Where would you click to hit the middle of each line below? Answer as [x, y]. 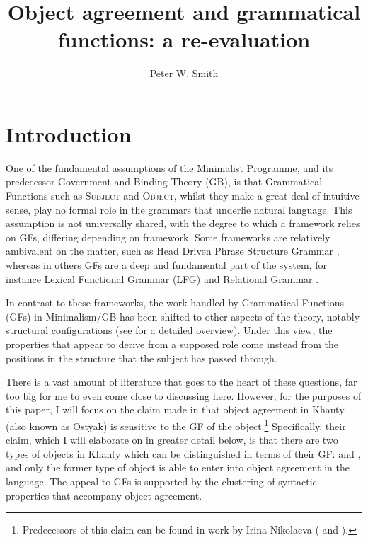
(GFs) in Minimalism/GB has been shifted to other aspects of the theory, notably [183, 316]
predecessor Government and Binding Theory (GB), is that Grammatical [164, 181]
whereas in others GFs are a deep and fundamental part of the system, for [166, 265]
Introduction [69, 133]
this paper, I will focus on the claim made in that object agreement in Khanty [175, 409]
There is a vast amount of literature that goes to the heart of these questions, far [182, 382]
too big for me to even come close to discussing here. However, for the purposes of [184, 395]
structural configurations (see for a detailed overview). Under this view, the [169, 330]
